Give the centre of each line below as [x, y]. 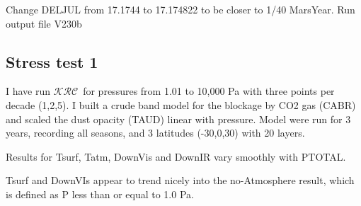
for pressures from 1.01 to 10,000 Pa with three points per [209, 91]
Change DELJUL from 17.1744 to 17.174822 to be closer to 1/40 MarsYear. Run [180, 9]
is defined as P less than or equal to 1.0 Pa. [100, 194]
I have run [28, 91]
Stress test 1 [52, 61]
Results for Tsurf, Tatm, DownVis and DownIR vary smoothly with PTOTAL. [176, 156]
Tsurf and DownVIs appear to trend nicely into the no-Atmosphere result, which [180, 180]
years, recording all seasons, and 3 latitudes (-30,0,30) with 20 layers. [155, 133]
